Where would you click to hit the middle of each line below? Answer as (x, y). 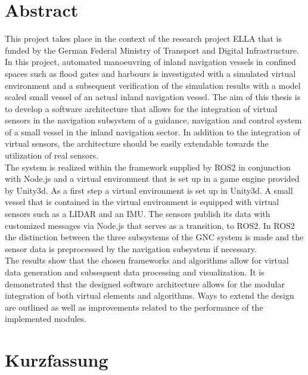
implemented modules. (46, 319)
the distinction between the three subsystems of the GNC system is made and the (154, 237)
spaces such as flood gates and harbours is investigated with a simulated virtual (150, 73)
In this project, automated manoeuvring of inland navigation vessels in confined (150, 62)
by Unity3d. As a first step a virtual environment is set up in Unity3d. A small (149, 190)
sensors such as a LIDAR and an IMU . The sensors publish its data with (138, 214)
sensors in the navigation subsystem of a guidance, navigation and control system (153, 120)
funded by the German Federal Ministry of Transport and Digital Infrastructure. (152, 50)
